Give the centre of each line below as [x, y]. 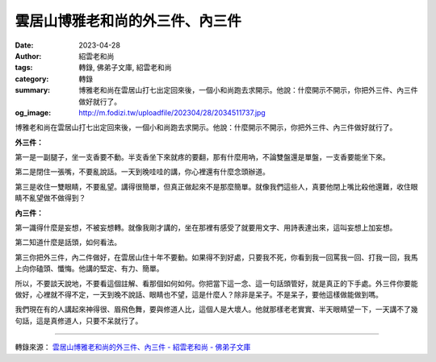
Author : [28, 56]
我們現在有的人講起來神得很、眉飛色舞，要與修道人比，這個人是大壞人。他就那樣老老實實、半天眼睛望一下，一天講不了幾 [216, 310]
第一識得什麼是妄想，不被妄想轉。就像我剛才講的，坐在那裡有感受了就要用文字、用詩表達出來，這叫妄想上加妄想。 [206, 228]
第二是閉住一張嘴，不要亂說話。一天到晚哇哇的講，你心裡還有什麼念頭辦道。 [142, 172]
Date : [24, 45]
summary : [33, 90]
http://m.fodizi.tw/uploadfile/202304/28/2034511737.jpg [172, 112]
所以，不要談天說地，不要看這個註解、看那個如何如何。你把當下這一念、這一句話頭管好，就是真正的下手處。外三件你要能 [216, 283]
